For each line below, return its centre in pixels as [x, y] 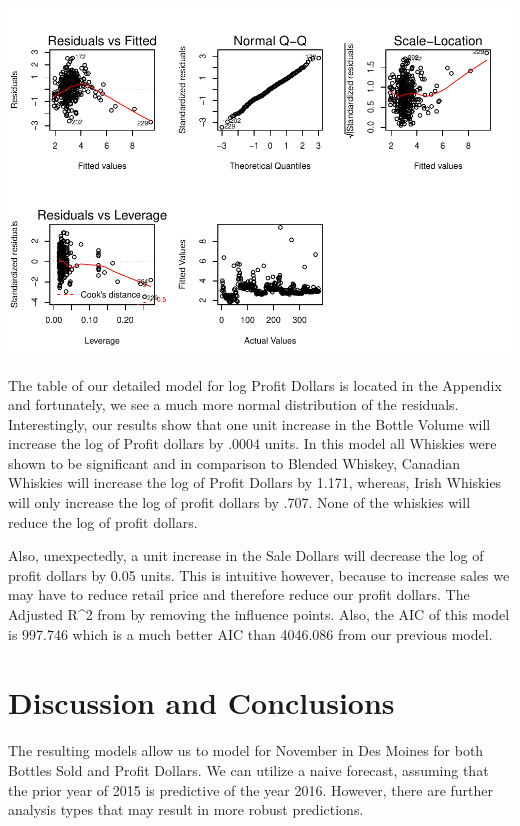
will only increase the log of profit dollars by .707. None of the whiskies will [239, 502]
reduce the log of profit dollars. [103, 521]
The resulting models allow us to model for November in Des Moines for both [246, 750]
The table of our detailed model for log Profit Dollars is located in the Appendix [255, 384]
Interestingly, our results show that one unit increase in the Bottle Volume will [249, 423]
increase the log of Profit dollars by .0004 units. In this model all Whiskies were [252, 443]
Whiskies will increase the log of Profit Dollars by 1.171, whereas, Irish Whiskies [255, 482]
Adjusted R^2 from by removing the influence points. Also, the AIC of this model [259, 614]
